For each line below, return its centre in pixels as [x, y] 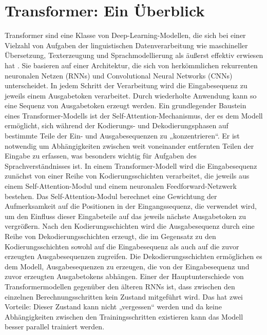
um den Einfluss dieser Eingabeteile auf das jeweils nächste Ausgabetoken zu [125, 216]
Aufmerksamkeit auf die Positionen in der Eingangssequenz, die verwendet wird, [131, 206]
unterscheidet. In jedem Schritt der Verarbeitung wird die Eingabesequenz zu [126, 85]
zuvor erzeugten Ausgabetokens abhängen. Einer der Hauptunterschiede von [124, 276]
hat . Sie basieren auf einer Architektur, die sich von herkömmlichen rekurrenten [131, 65]
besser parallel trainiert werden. [55, 327]
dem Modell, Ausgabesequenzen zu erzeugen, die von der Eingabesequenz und [127, 266]
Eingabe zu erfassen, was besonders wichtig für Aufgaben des [101, 156]
